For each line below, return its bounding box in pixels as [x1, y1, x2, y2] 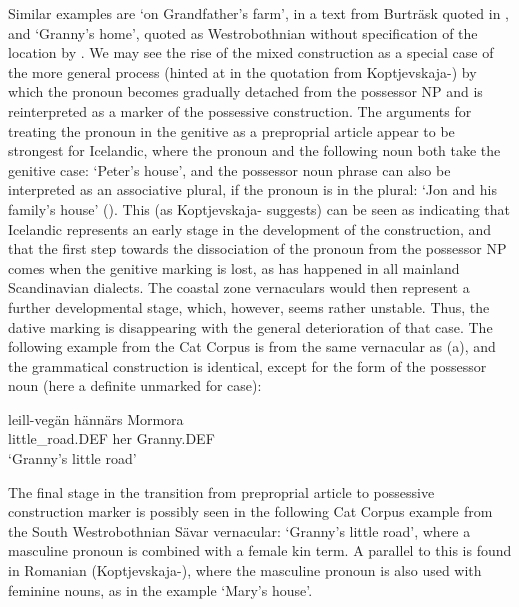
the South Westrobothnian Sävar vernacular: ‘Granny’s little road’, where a [8, 520, 471, 541]
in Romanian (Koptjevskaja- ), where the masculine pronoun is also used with [8, 560, 482, 581]
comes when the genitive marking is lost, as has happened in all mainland [8, 257, 460, 278]
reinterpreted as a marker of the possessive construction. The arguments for [8, 100, 472, 121]
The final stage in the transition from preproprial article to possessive [8, 481, 435, 502]
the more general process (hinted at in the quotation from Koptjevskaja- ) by [8, 61, 477, 82]
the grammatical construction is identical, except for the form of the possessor [8, 355, 487, 376]
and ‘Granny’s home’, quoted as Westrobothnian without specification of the [8, 22, 478, 43]
